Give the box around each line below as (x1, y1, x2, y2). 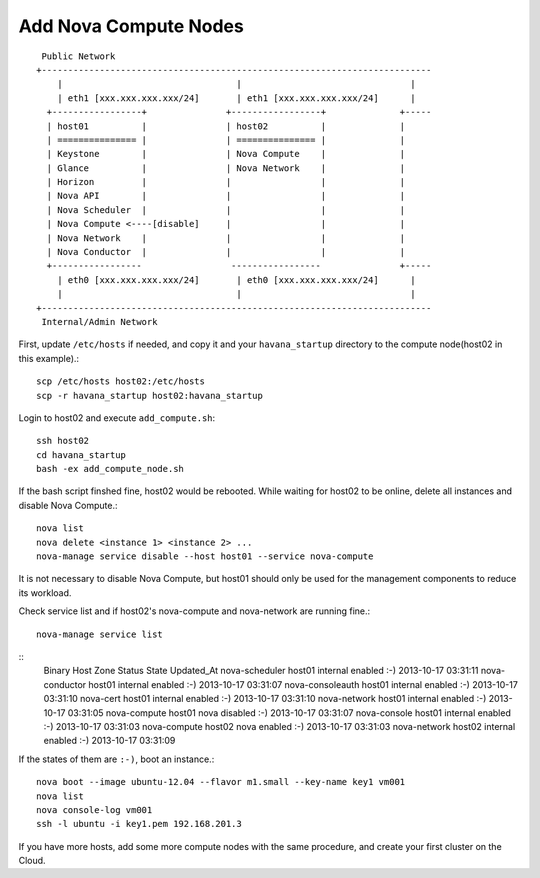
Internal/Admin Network (41, 316, 158, 327)
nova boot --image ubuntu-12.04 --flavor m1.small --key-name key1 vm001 (36, 776, 406, 788)
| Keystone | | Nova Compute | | (46, 148, 406, 160)
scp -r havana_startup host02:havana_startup (36, 390, 264, 401)
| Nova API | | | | (46, 190, 406, 202)
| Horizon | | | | (46, 176, 406, 188)
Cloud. (18, 855, 46, 867)
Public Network (41, 50, 116, 62)
